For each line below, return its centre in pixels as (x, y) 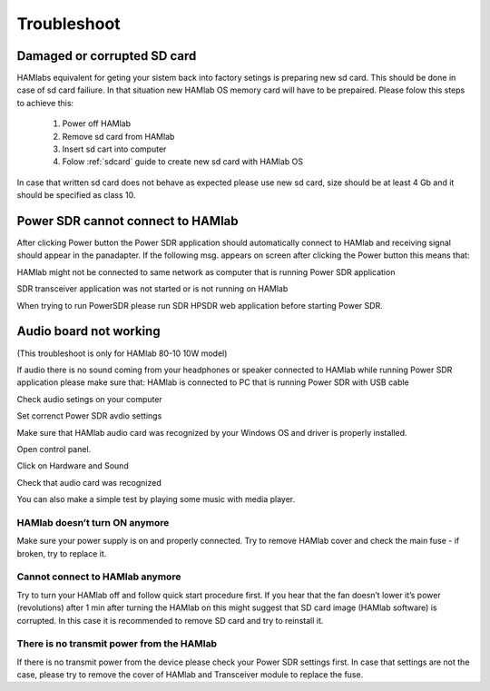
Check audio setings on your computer (89, 399)
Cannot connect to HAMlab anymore (99, 577)
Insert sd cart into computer (114, 149)
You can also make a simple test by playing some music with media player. (156, 499)
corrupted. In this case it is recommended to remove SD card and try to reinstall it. (170, 620)
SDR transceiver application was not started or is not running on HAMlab (152, 289)
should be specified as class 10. (76, 195)
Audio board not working (88, 331)
